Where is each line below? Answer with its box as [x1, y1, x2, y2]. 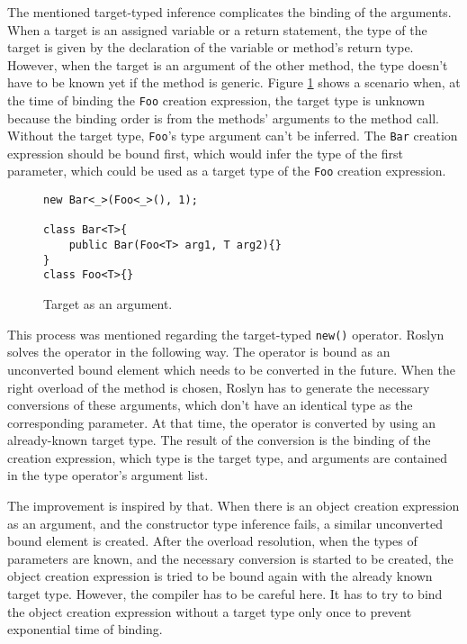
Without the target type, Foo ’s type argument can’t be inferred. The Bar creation [7, 126, 458, 145]
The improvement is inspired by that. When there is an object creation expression [7, 496, 460, 515]
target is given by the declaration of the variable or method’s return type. [7, 38, 414, 57]
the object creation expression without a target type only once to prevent [7, 602, 412, 621]
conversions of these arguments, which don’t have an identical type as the [7, 395, 413, 414]
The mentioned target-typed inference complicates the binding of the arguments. [7, 3, 452, 21]
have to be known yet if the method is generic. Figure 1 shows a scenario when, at [7, 73, 461, 92]
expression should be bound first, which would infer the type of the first [7, 143, 404, 162]
